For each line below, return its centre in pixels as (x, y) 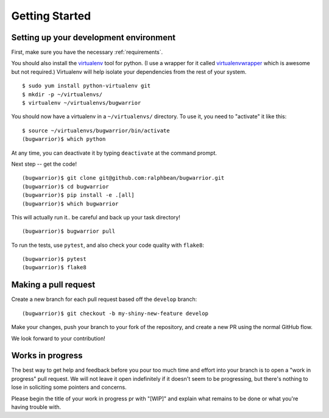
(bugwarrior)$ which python (64, 139)
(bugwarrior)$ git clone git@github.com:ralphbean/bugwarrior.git (123, 178)
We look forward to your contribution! (58, 338)
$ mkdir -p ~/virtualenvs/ (62, 94)
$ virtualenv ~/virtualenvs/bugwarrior (82, 103)
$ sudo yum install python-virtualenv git (87, 86)
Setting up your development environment (94, 37)
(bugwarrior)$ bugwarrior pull (69, 231)
